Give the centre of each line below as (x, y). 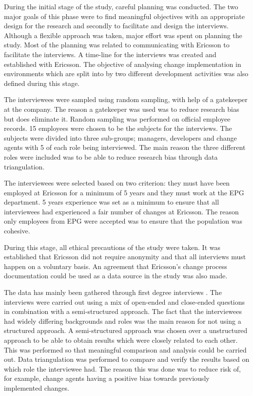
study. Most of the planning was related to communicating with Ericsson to (117, 45)
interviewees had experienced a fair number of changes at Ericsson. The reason (121, 211)
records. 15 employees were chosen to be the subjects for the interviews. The (118, 128)
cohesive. (17, 231)
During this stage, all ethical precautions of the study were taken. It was (112, 247)
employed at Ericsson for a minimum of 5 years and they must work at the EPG (124, 192)
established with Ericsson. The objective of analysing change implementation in (123, 64)
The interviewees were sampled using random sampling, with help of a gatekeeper (126, 99)
